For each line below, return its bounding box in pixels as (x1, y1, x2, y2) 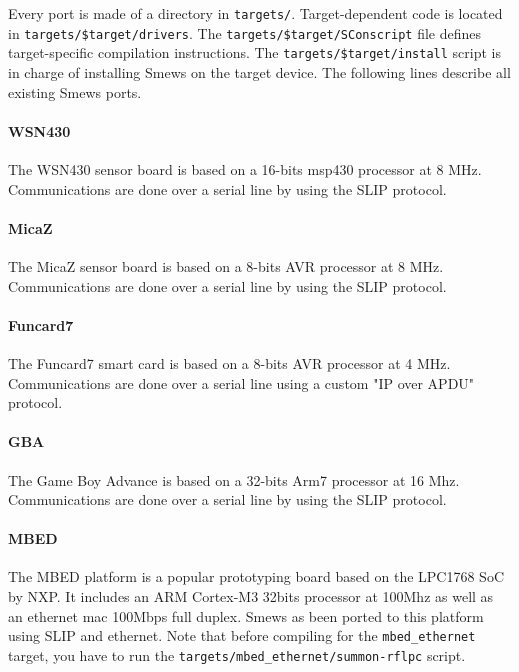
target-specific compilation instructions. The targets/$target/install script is (8, 42, 501, 63)
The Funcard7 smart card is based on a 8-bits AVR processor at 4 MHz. (8, 352, 451, 373)
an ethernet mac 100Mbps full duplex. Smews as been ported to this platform (8, 605, 484, 626)
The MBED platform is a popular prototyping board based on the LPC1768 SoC (8, 566, 505, 587)
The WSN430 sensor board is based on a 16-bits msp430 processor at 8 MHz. (8, 158, 482, 179)
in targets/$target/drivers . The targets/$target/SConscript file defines (8, 22, 481, 43)
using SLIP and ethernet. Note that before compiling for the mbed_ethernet (8, 625, 476, 646)
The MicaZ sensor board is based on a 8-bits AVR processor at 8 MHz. (8, 255, 444, 276)
